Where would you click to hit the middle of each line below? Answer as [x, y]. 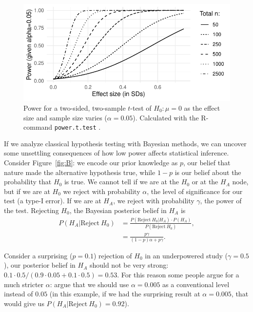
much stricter [24, 284]
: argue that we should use [89, 284]
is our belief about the [208, 172]
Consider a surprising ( [38, 255]
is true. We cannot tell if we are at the [121, 182]
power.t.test [75, 128]
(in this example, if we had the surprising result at [125, 294]
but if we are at [27, 191]
